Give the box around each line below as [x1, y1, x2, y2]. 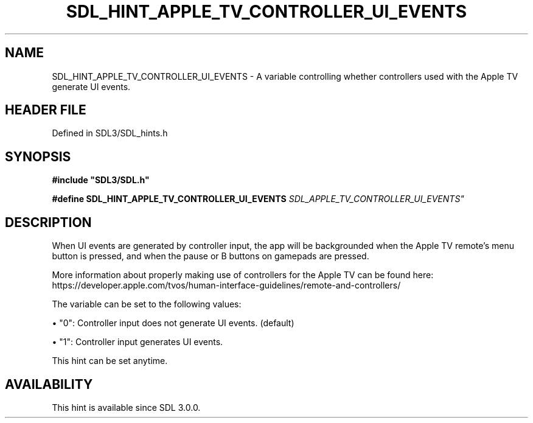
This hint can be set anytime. [52, 355, 168, 366]
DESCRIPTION [5, 214, 92, 230]
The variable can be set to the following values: [52, 299, 242, 310]
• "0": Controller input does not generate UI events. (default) [52, 318, 294, 329]
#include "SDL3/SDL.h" [52, 175, 150, 186]
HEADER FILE [5, 102, 86, 118]
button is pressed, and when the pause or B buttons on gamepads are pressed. [52, 251, 369, 262]
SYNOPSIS [5, 149, 71, 164]
